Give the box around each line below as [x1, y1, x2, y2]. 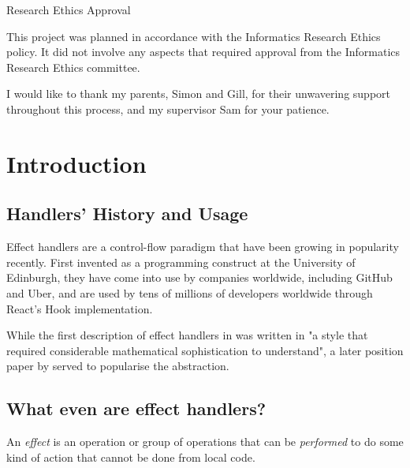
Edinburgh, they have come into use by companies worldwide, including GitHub [6, 269, 393, 286]
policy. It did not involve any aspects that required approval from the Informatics [6, 43, 401, 60]
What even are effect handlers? [6, 396, 266, 421]
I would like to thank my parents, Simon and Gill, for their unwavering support [6, 85, 391, 102]
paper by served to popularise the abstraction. [6, 358, 229, 374]
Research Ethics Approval [6, 2, 131, 17]
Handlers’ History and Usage [6, 201, 248, 226]
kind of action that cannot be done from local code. [6, 448, 255, 465]
